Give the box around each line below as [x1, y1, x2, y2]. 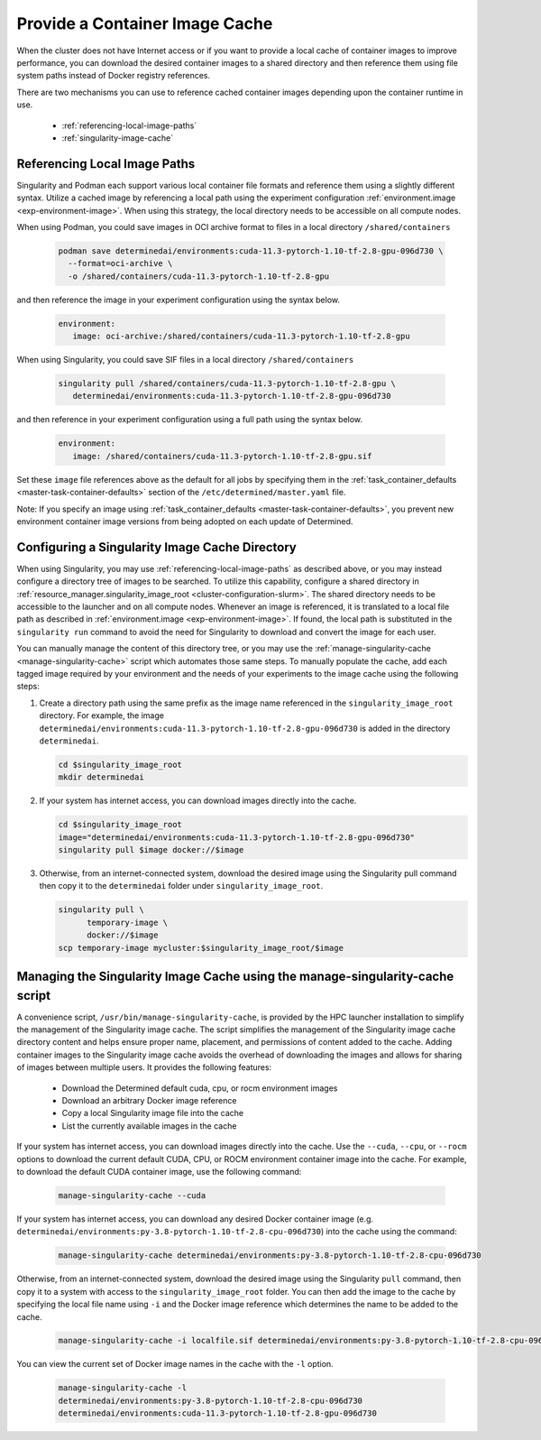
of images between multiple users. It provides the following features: [16, 1062, 272, 1073]
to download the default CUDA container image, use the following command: [16, 1167, 302, 1177]
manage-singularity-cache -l [58, 1383, 188, 1393]
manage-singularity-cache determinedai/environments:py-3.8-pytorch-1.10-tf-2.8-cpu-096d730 [58, 1251, 481, 1260]
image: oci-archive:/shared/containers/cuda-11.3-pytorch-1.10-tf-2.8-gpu [72, 331, 410, 342]
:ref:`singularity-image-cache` [61, 132, 174, 143]
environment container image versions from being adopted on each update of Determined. [16, 515, 353, 527]
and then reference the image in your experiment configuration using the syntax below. [16, 294, 341, 305]
